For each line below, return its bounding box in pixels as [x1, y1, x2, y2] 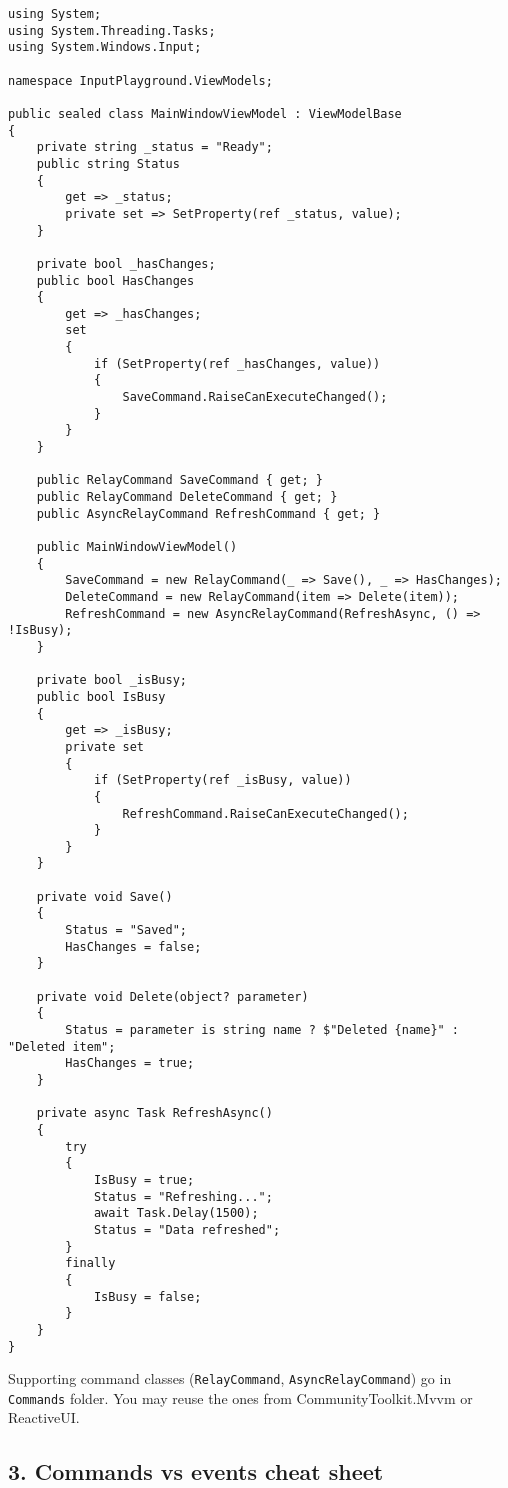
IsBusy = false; [93, 1289, 202, 1304]
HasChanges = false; [65, 939, 202, 954]
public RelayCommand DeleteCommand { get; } [36, 490, 338, 505]
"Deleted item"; [8, 1039, 116, 1054]
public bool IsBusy [36, 689, 166, 704]
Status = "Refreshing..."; [93, 1189, 273, 1204]
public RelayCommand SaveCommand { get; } [36, 473, 323, 488]
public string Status [36, 156, 180, 171]
